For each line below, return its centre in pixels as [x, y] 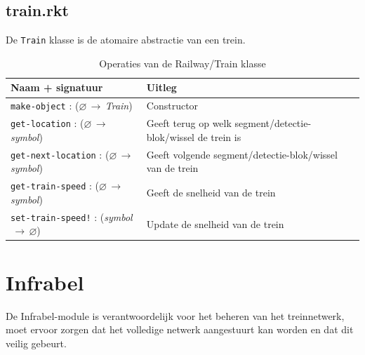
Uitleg [161, 87]
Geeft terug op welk [189, 123]
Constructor [172, 106]
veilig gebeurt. [36, 343]
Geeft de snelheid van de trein [211, 193]
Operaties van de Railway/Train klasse [182, 63]
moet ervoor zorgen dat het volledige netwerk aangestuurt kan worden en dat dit [180, 329]
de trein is [219, 136]
